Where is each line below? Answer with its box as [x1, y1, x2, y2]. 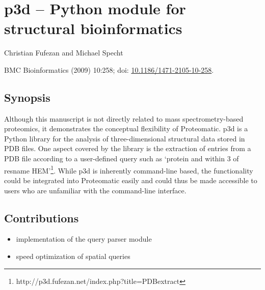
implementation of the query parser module [16, 234, 152, 244]
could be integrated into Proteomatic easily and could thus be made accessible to [4, 175, 257, 185]
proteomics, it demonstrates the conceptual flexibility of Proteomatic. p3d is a [4, 123, 248, 134]
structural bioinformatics [4, 18, 182, 39]
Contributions [4, 210, 79, 225]
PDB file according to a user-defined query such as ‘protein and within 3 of [4, 153, 239, 164]
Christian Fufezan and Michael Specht [4, 47, 123, 58]
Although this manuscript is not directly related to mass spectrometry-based [4, 113, 244, 124]
